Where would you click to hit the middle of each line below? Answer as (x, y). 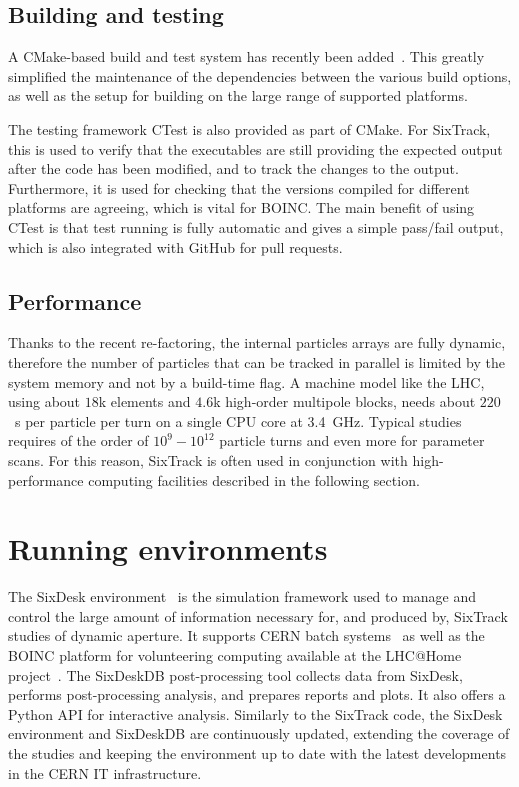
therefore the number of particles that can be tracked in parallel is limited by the (256, 361)
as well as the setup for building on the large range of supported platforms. (238, 95)
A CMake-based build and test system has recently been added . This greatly (246, 56)
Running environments (168, 548)
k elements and (144, 401)
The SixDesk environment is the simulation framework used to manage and (242, 596)
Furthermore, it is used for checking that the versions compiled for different (239, 187)
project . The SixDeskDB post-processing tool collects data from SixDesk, (235, 674)
